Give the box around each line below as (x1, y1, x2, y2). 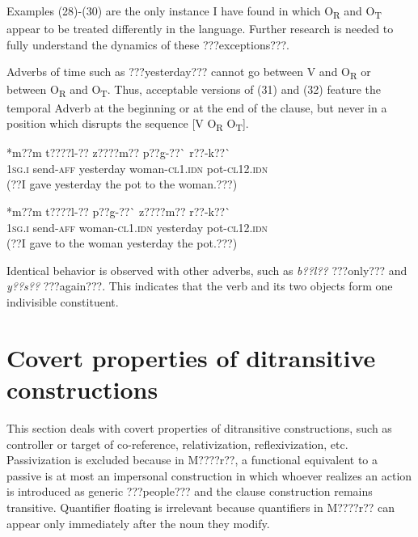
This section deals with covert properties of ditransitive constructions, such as (6, 419, 392, 436)
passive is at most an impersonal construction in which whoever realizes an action (6, 467, 412, 484)
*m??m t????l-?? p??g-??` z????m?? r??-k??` (6, 203, 231, 220)
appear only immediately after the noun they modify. (6, 514, 270, 531)
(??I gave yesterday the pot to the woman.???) (6, 175, 238, 192)
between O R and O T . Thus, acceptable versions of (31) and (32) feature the (6, 81, 381, 100)
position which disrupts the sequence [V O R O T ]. (6, 115, 249, 133)
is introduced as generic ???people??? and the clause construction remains (6, 483, 373, 500)
